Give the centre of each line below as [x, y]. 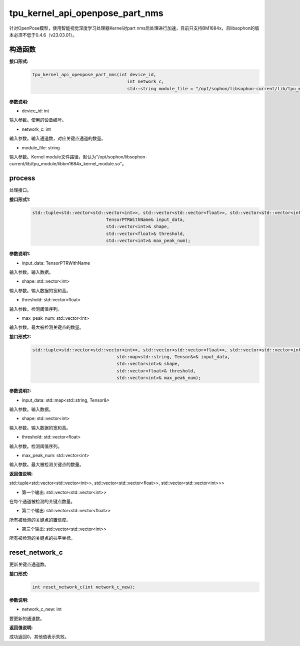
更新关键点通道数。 [29, 564]
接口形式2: [20, 336]
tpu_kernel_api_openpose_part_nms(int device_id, [94, 74]
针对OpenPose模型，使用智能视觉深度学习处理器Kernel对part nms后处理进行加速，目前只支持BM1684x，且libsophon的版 [134, 28]
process [22, 178]
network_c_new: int [42, 609]
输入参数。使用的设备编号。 [38, 120]
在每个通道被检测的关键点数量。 [42, 501]
